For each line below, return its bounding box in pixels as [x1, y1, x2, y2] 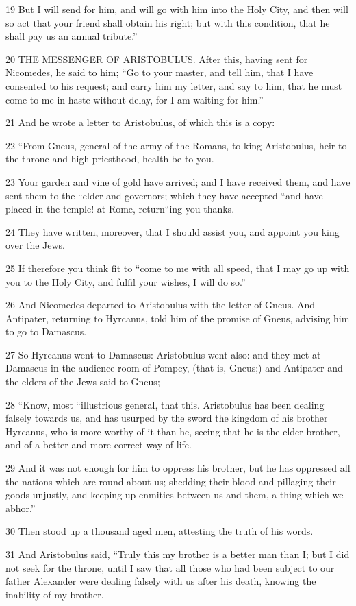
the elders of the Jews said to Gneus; [5, 374, 160, 389]
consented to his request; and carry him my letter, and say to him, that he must [5, 78, 342, 93]
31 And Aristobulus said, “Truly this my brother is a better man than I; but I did [5, 547, 350, 561]
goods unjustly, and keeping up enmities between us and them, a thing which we [5, 487, 344, 502]
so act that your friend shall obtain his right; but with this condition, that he [5, 15, 330, 29]
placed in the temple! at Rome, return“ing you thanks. [5, 202, 235, 216]
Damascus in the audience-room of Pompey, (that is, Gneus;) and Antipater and [5, 361, 343, 375]
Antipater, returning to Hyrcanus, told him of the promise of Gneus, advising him [5, 311, 350, 325]
